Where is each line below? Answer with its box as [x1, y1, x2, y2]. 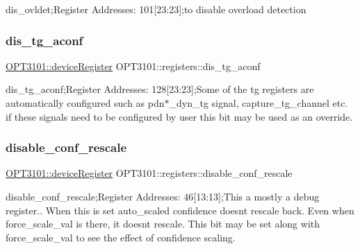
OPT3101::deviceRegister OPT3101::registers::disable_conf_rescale [6, 166, 293, 180]
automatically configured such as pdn [6, 96, 165, 110]
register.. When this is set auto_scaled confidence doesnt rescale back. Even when [6, 203, 354, 217]
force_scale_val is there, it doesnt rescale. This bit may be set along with [6, 216, 320, 231]
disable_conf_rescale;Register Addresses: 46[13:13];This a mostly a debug [6, 189, 320, 203]
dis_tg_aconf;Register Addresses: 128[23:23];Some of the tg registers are [6, 82, 314, 96]
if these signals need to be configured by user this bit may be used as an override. [6, 109, 353, 123]
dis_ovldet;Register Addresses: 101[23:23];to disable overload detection [6, 2, 306, 16]
